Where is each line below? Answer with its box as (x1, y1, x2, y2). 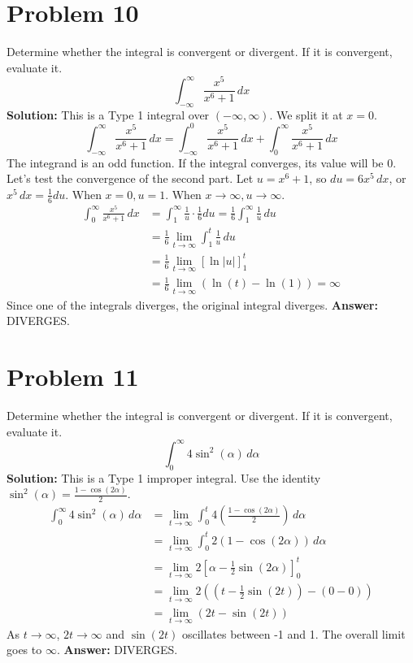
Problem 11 (7, 360, 139, 393)
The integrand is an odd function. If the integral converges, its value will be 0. (7, 154, 397, 171)
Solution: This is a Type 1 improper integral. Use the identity (7, 469, 321, 486)
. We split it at (269, 106, 343, 123)
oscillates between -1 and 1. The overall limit (181, 625, 406, 642)
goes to (7, 641, 42, 658)
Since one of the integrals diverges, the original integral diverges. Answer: (7, 296, 378, 313)
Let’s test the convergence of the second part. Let (7, 170, 254, 187)
